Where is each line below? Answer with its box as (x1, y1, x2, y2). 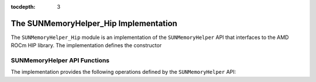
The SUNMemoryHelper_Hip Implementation (11, 18, 178, 28)
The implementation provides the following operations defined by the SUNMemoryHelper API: (11, 69, 236, 76)
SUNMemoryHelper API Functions (11, 56, 110, 65)
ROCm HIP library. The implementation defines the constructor (11, 42, 162, 49)
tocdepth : (11, 3, 36, 10)
